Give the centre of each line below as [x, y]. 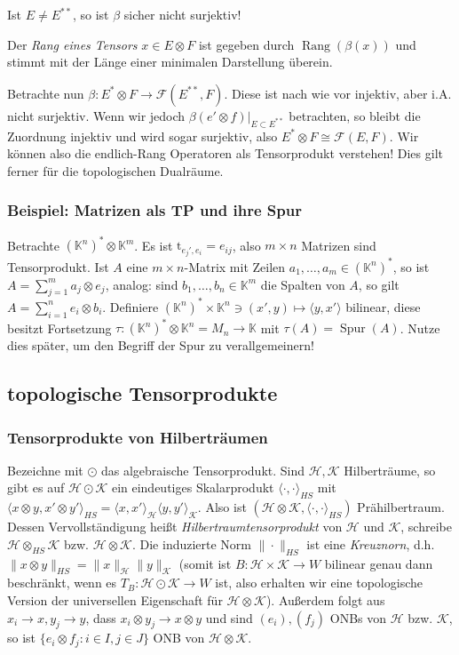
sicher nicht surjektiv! [182, 14]
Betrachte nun [46, 93]
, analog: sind [142, 284]
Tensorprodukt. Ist [58, 266]
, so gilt [379, 284]
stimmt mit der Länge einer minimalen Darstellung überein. [170, 62]
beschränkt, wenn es [62, 583]
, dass [101, 617]
